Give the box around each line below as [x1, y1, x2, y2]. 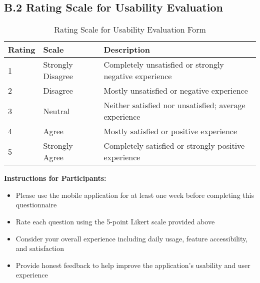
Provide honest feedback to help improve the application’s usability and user [15, 259, 250, 270]
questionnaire [15, 199, 57, 210]
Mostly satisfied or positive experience [103, 125, 237, 137]
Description [103, 44, 150, 56]
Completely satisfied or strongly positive [103, 140, 245, 152]
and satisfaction [15, 243, 64, 253]
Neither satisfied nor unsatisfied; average [103, 99, 245, 111]
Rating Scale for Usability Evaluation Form [54, 24, 206, 36]
